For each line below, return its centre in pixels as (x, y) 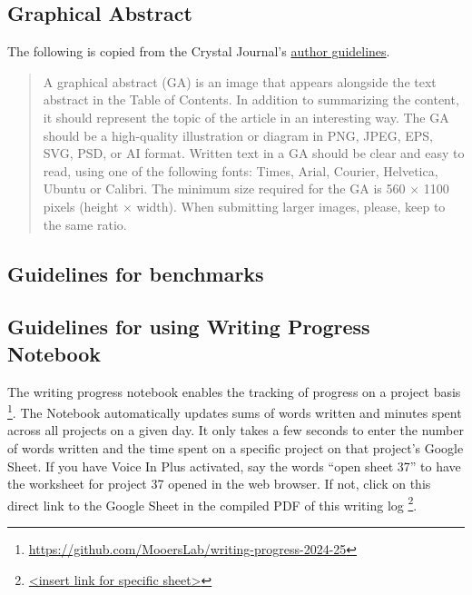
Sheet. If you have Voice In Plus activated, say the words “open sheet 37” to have (234, 466)
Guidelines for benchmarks (136, 273)
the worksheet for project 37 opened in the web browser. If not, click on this (219, 484)
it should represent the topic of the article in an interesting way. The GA (246, 117)
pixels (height (81, 206)
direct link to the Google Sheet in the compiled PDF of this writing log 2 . (212, 503)
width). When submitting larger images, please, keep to (291, 206)
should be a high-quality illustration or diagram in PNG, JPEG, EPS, (238, 135)
